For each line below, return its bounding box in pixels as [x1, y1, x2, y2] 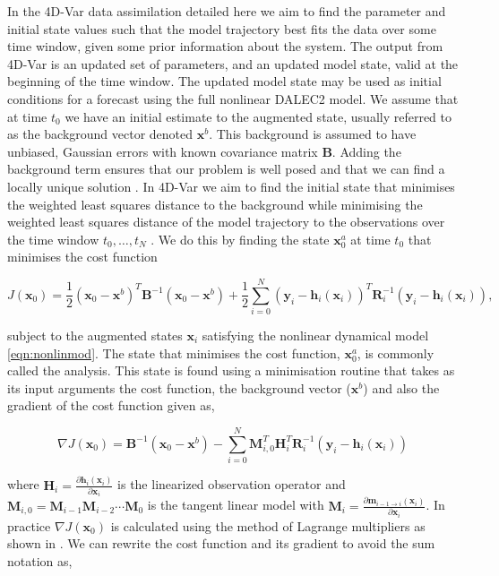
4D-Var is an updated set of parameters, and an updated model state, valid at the [7, 54, 459, 73]
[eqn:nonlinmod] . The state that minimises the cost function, [7, 343, 340, 362]
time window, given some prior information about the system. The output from [7, 37, 443, 56]
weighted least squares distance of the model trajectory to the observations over [7, 212, 445, 231]
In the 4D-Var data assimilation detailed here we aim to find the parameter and [7, 2, 446, 20]
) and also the [363, 378, 440, 397]
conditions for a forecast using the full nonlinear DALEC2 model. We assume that [7, 89, 459, 107]
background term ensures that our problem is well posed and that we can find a [7, 159, 445, 178]
